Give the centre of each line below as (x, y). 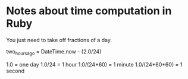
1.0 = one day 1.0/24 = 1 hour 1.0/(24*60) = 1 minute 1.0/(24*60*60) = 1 (94, 64)
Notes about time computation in (89, 11)
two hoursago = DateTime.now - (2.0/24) (54, 52)
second (15, 71)
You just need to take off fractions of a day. (59, 40)
